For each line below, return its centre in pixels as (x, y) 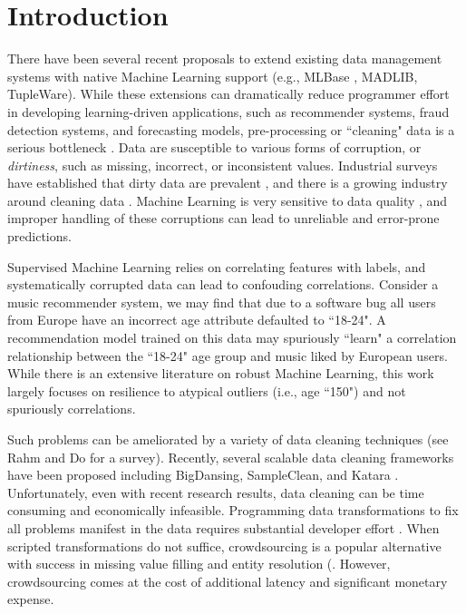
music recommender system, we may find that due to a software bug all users (222, 302)
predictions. (39, 236)
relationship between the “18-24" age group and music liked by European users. (228, 355)
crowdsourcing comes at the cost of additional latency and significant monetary (228, 581)
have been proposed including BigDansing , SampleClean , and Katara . (203, 475)
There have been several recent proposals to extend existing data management (225, 58)
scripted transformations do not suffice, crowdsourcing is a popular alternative (224, 546)
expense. (31, 599)
